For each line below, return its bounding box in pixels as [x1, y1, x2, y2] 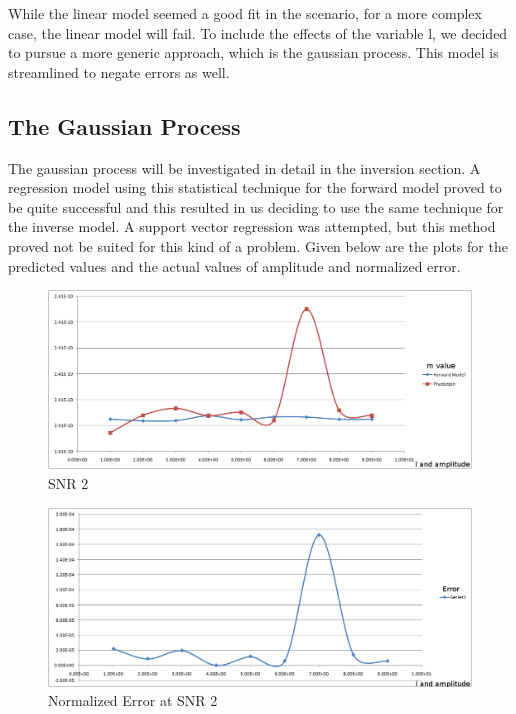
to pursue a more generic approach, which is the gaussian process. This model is [8, 42, 499, 63]
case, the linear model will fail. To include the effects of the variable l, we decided [8, 22, 508, 43]
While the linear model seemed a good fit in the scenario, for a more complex [8, 3, 482, 23]
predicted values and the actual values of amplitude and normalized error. [8, 255, 461, 276]
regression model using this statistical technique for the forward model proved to [8, 177, 502, 198]
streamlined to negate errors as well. [8, 61, 230, 82]
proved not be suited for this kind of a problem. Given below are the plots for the [8, 235, 508, 256]
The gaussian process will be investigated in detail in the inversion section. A [8, 157, 481, 178]
